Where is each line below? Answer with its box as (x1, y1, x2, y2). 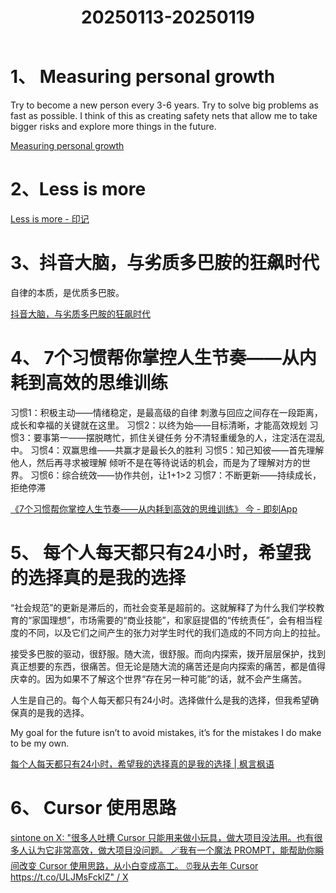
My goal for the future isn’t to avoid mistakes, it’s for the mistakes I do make (10, 726, 322, 738)
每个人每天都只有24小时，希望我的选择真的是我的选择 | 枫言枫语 (10, 757, 275, 770)
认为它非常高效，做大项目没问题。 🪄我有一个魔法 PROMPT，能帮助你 (27, 844, 316, 856)
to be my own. (10, 737, 70, 749)
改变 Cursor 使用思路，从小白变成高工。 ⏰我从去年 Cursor (18, 859, 259, 871)
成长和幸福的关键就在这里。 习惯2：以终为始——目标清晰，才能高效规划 (10, 419, 308, 431)
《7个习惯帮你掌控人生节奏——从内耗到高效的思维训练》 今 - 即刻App (10, 502, 298, 515)
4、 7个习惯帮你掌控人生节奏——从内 (10, 347, 317, 369)
